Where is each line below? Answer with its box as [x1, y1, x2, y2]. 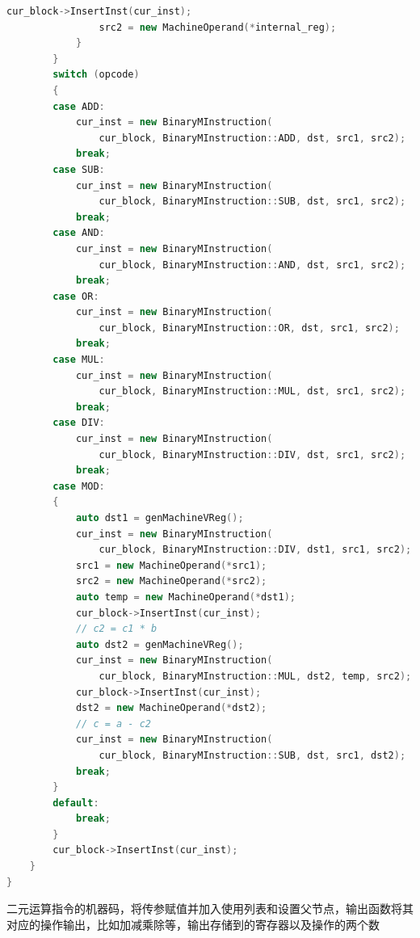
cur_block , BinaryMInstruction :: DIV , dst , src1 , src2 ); [99, 448, 406, 461]
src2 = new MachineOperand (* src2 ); [75, 575, 267, 587]
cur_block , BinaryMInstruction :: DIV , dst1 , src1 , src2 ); [99, 544, 412, 556]
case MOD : [52, 480, 105, 492]
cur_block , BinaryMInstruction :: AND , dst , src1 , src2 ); [99, 259, 406, 271]
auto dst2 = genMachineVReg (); [75, 638, 244, 650]
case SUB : [52, 163, 105, 175]
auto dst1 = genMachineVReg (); [75, 512, 244, 524]
